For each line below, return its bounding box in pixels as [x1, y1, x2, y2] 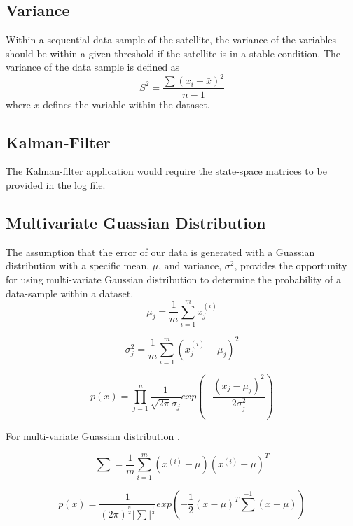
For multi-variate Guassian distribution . [6, 429, 180, 443]
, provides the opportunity [234, 258, 347, 273]
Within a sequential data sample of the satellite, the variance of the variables [6, 32, 337, 47]
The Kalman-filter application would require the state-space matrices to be [6, 164, 327, 178]
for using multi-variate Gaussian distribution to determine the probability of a [6, 271, 341, 286]
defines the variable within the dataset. [43, 97, 210, 111]
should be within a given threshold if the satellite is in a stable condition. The [6, 45, 341, 60]
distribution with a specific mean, [6, 258, 150, 273]
